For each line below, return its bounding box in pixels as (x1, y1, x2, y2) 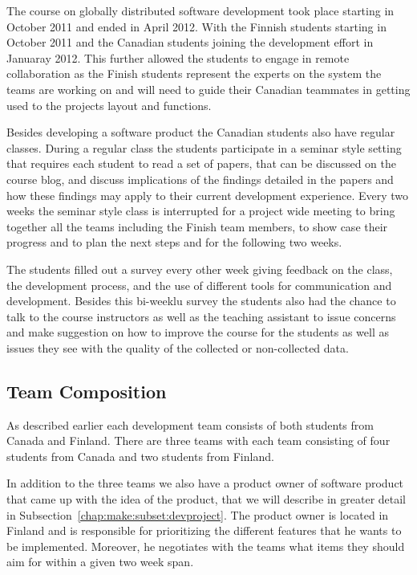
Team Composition (6, 378, 167, 403)
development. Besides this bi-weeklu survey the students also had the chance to (6, 292, 396, 309)
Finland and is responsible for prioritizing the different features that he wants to (6, 522, 402, 539)
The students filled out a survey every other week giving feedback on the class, (6, 260, 393, 277)
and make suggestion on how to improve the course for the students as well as (6, 324, 389, 341)
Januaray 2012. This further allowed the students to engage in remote (6, 49, 350, 66)
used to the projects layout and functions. (6, 96, 212, 113)
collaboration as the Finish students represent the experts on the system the (6, 65, 382, 82)
